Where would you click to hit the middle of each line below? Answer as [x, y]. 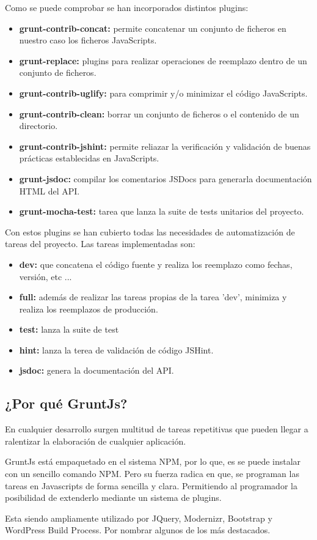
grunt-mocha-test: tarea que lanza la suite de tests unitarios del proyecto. [162, 211]
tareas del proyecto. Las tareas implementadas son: [100, 244]
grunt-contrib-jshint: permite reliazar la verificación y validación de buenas [165, 146]
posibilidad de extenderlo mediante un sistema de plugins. [113, 497]
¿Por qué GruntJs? [66, 403]
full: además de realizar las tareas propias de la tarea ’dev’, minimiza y [153, 297]
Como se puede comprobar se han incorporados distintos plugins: [127, 7]
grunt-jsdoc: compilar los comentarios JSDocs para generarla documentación [166, 178]
